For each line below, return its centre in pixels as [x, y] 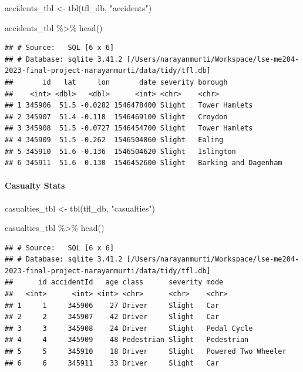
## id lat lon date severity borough [116, 82]
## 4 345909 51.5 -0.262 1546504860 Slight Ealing [114, 140]
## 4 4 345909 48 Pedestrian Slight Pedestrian [127, 340]
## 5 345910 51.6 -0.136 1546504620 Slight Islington [120, 151]
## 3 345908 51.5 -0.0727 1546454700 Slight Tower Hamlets [129, 128]
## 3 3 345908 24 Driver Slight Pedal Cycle [129, 328]
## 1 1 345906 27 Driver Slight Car [112, 305]
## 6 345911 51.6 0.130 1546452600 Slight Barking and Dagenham [144, 163]
